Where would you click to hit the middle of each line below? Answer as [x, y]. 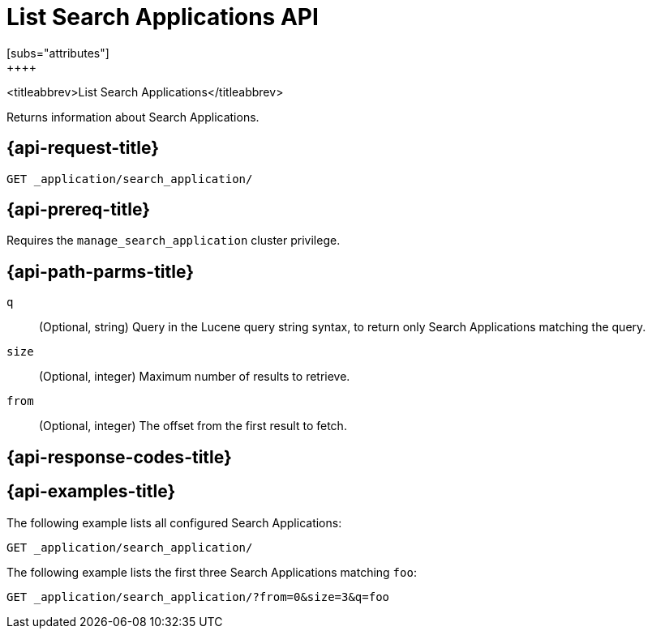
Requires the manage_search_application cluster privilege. [174, 241]
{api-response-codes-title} [119, 457]
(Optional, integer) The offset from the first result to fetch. [193, 426]
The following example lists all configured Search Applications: [174, 522]
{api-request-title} [83, 148]
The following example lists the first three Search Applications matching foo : [212, 572]
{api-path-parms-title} [101, 271]
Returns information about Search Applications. [133, 117]
